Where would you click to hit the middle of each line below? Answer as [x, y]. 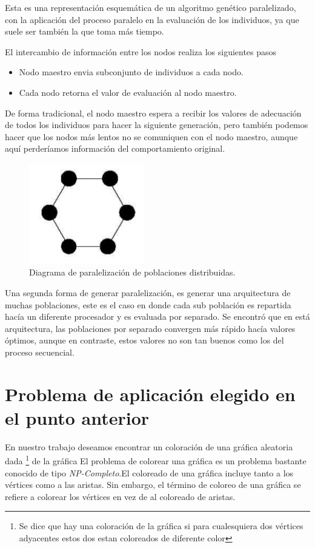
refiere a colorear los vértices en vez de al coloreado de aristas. [120, 496]
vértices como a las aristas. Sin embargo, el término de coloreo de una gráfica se [153, 485]
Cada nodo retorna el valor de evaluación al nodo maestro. [128, 92]
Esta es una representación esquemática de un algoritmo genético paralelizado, [151, 7]
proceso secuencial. [40, 352]
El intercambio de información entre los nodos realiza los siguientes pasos [141, 51]
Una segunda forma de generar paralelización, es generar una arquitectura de [148, 292]
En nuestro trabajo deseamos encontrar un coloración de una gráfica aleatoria [149, 446]
